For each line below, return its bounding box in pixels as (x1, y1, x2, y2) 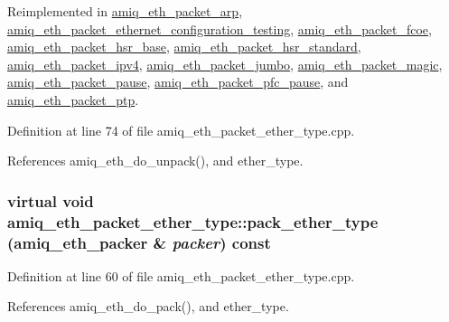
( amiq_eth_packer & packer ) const (7, 231, 271, 253)
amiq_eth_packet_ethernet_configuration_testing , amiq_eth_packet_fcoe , (7, 19, 432, 38)
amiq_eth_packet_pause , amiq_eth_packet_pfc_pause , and (7, 72, 349, 91)
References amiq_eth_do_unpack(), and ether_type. (7, 151, 304, 170)
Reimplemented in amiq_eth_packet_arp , (7, 2, 243, 20)
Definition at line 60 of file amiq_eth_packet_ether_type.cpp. (7, 266, 355, 285)
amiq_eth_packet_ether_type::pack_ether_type (7, 210, 379, 232)
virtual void (7, 189, 94, 212)
